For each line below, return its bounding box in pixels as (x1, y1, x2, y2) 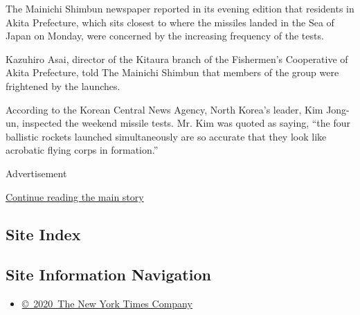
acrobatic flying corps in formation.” (6, 143, 159, 157)
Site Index (6, 223, 81, 244)
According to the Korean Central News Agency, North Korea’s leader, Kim (6, 102, 323, 116)
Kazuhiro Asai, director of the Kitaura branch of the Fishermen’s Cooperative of (6, 51, 348, 66)
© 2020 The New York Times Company (21, 296, 192, 311)
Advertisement (6, 165, 67, 180)
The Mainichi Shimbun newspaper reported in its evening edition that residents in (6, 1, 354, 15)
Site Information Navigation (6, 264, 211, 285)
